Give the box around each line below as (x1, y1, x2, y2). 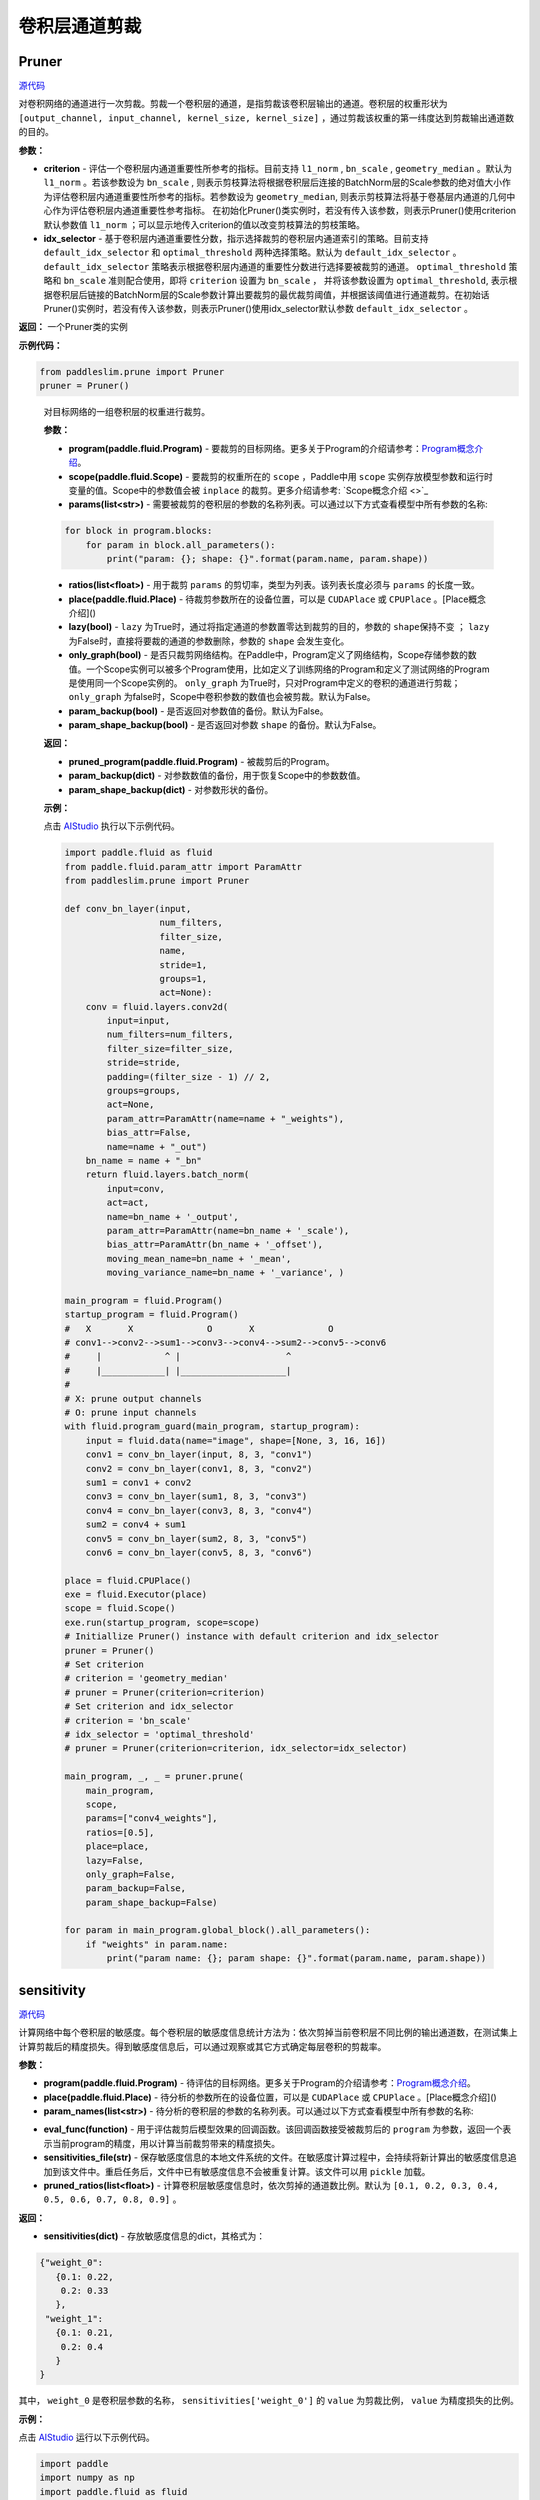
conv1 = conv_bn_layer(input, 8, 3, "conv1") (85, 1449, 313, 1460)
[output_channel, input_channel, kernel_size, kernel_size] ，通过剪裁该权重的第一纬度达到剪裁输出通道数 (18, 111, 515, 124)
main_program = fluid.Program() (64, 1295, 224, 1306)
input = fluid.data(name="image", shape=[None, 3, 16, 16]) (85, 1435, 387, 1446)
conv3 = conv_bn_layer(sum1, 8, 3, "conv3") (85, 1491, 308, 1502)
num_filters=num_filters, (106, 1029, 234, 1040)
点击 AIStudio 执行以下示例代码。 (43, 820, 180, 832)
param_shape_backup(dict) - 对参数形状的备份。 (68, 783, 274, 795)
